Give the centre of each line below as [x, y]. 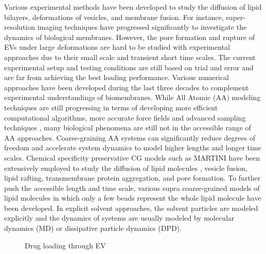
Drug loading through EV [65, 245]
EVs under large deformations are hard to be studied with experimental [117, 47]
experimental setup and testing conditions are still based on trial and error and [129, 67]
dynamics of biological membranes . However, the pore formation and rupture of [129, 37]
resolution [20, 27]
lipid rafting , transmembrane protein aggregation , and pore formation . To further [132, 178]
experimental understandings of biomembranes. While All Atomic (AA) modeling [132, 97]
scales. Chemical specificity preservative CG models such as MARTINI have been [132, 157]
